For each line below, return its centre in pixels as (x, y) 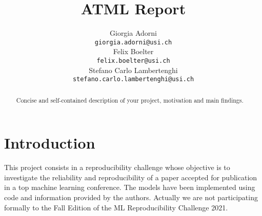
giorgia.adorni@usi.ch (133, 42)
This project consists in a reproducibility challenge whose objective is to (117, 167)
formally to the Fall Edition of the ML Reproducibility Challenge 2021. (116, 207)
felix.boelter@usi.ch (133, 61)
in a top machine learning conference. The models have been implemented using (130, 187)
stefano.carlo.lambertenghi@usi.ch (133, 79)
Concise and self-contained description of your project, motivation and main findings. (130, 100)
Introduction (50, 143)
